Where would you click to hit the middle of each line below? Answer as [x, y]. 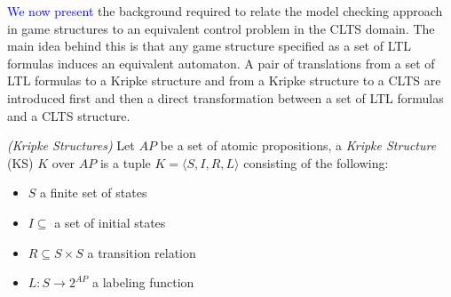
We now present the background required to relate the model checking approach [225, 11]
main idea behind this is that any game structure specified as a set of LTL [210, 46]
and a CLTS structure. [69, 115]
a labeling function [143, 282]
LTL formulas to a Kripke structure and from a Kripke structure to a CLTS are [224, 80]
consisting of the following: [316, 162]
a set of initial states [110, 222]
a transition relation [142, 252]
